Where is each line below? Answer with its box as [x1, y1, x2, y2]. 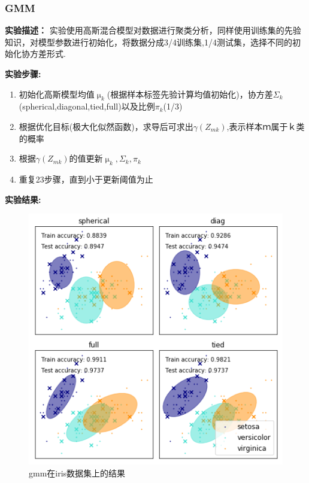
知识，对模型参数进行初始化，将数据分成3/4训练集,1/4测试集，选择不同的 [5, 35, 292, 48]
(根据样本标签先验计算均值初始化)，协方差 [107, 87, 273, 100]
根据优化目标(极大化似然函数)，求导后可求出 [19, 120, 193, 132]
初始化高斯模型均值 [19, 87, 95, 100]
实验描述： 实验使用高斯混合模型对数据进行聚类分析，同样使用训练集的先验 [5, 24, 301, 37]
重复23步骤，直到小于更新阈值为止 [19, 172, 153, 185]
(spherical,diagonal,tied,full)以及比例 [19, 100, 155, 113]
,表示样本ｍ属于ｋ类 [226, 120, 305, 132]
